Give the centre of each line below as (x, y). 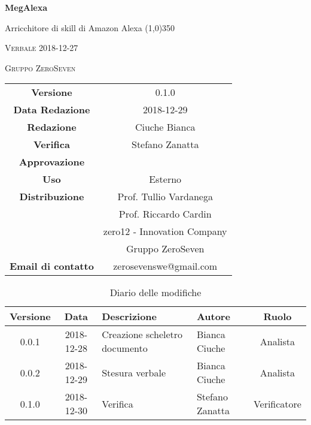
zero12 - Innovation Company (165, 231)
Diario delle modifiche (155, 293)
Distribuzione (52, 197)
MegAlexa (26, 7)
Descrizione (129, 317)
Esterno (165, 179)
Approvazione (52, 162)
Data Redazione (52, 110)
